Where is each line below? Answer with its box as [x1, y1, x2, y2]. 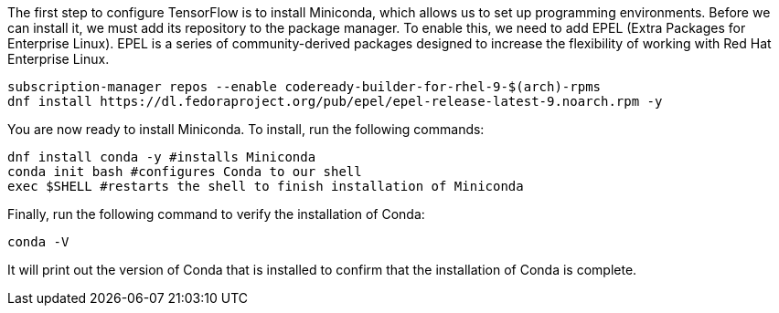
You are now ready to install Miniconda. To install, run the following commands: [7, 121, 485, 137]
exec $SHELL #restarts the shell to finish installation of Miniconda [7, 179, 524, 193]
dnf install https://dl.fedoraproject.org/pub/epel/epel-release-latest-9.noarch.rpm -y [7, 94, 663, 109]
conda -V [7, 235, 69, 249]
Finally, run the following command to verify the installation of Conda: [7, 206, 425, 222]
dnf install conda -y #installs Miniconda [7, 150, 316, 164]
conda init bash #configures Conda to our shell [7, 164, 362, 179]
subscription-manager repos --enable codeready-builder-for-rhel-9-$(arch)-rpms [7, 79, 602, 94]
